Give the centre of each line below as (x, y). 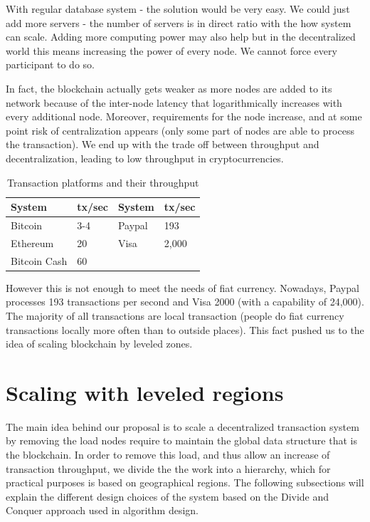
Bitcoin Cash (39, 260)
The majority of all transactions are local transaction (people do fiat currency (175, 315)
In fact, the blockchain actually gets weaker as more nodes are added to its (169, 88)
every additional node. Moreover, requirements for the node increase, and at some (184, 116)
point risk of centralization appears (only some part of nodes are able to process (180, 130)
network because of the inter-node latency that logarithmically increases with (174, 102)
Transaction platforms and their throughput (103, 182)
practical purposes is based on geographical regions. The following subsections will (185, 482)
